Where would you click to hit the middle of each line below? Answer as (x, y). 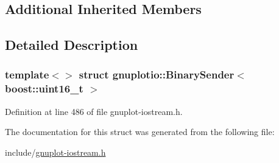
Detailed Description (72, 45)
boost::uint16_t (44, 88)
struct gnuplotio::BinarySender (157, 75)
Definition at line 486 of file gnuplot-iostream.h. (94, 111)
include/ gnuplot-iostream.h (55, 152)
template (27, 75)
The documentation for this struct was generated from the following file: (140, 132)
